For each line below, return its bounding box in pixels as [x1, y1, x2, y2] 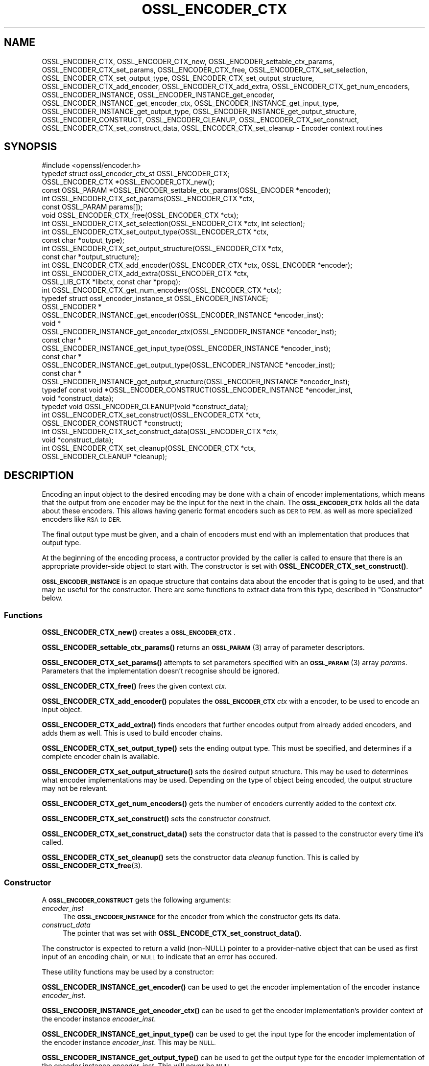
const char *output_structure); [42, 253, 140, 261]
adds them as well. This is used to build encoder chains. [42, 729, 223, 738]
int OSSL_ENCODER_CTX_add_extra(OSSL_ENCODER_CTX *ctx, [42, 269, 249, 278]
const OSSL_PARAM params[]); [42, 203, 143, 211]
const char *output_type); [42, 236, 125, 245]
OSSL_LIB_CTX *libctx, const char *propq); [42, 278, 181, 286]
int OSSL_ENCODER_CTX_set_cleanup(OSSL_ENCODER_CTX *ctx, [42, 444, 256, 453]
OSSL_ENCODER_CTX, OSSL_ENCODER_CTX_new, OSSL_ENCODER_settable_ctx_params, [42, 57, 334, 66]
